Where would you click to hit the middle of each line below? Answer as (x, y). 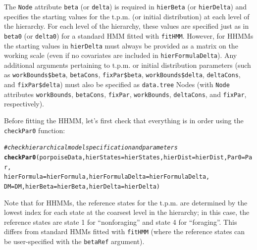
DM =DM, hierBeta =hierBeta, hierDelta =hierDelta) (82, 186)
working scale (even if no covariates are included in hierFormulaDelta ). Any (121, 55)
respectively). (24, 104)
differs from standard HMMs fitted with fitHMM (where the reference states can (125, 231)
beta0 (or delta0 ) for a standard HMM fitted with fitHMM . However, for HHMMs (129, 35)
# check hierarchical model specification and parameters (91, 148)
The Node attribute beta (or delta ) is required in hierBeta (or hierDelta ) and (126, 6)
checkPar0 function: (35, 130)
